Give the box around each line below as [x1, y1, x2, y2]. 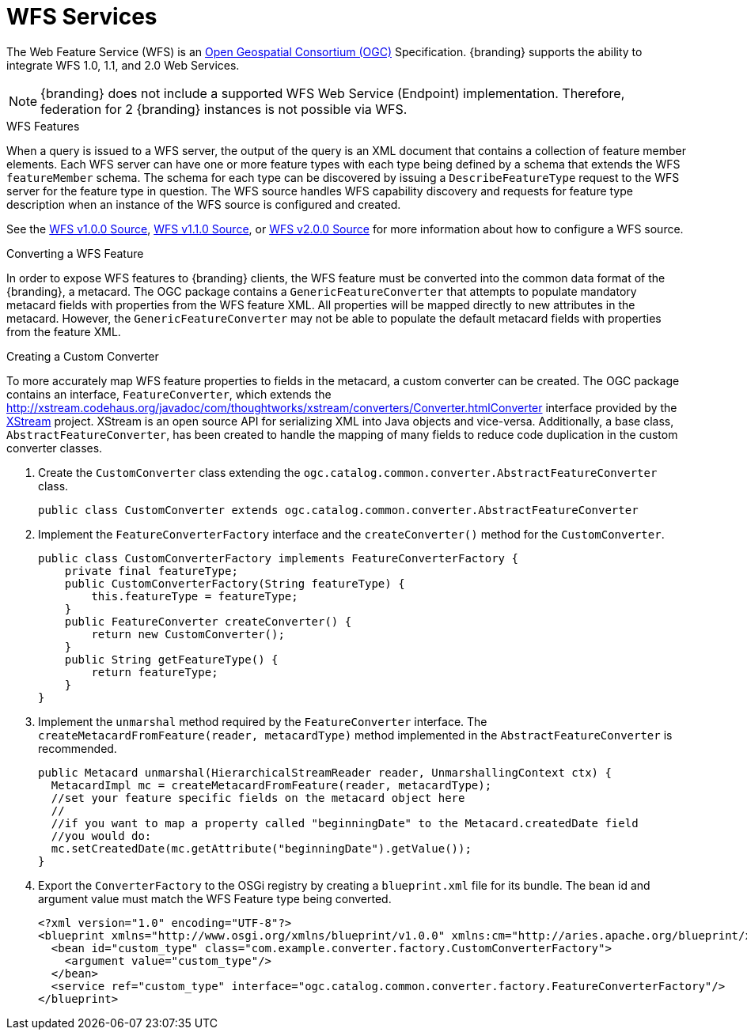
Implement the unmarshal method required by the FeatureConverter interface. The [38, 714, 487, 728]
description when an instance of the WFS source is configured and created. [6, 197, 401, 211]
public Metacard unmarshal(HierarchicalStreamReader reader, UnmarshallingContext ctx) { [38, 766, 612, 779]
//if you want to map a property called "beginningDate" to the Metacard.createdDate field [51, 816, 639, 830]
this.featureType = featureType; [91, 589, 298, 603]
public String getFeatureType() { [64, 652, 279, 666]
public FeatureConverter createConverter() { [64, 614, 352, 628]
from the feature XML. [6, 324, 121, 338]
